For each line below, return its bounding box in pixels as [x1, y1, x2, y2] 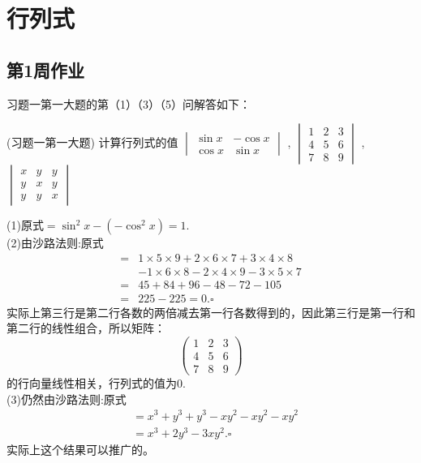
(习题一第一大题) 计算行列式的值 [6, 134, 178, 151]
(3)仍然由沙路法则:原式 [6, 390, 127, 407]
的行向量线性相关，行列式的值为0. [6, 375, 186, 392]
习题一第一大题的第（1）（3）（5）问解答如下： [6, 95, 251, 112]
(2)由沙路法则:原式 [6, 234, 104, 251]
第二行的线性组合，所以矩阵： [6, 319, 165, 337]
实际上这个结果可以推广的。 [6, 440, 154, 457]
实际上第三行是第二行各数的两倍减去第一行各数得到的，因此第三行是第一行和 [6, 303, 415, 320]
